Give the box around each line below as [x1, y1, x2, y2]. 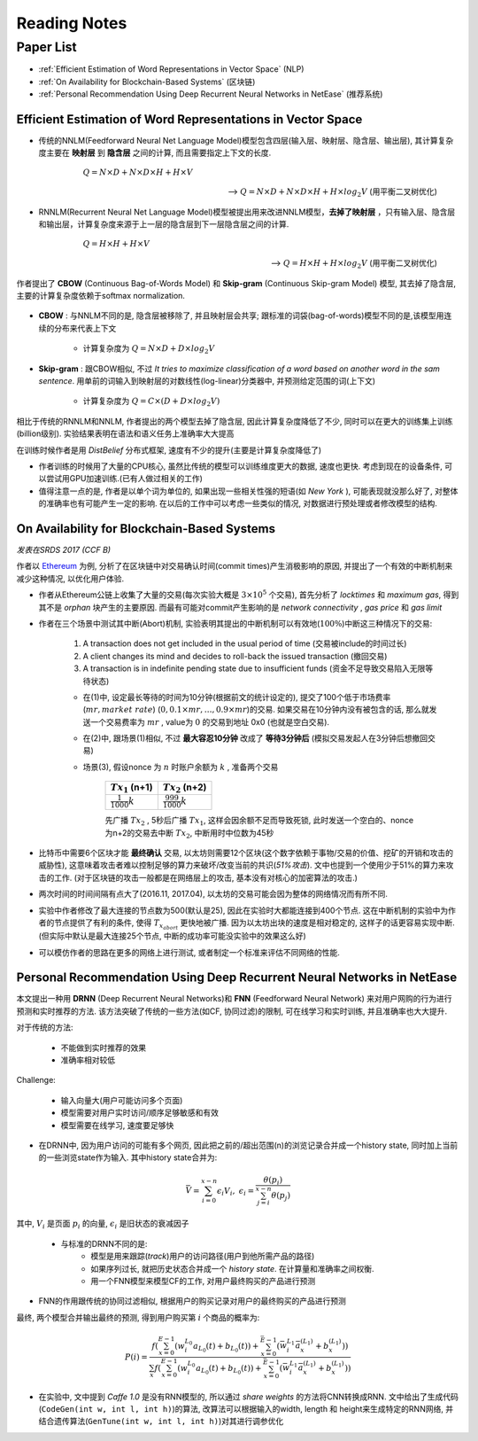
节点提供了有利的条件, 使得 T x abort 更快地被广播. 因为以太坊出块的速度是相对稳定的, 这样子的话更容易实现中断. [53, 917, 455, 931]
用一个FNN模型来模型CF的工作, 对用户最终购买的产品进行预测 [90, 1275, 316, 1286]
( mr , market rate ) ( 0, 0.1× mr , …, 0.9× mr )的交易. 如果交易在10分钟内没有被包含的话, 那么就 [82, 705, 429, 715]
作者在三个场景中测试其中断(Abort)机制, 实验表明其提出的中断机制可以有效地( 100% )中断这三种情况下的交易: [38, 618, 433, 628]
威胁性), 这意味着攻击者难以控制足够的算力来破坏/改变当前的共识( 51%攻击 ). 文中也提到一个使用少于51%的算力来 [38, 860, 446, 870]
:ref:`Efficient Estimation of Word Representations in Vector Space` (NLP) [38, 64, 305, 74]
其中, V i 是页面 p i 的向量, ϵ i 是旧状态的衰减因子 [16, 1219, 189, 1231]
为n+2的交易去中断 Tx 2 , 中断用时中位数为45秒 [104, 827, 274, 840]
